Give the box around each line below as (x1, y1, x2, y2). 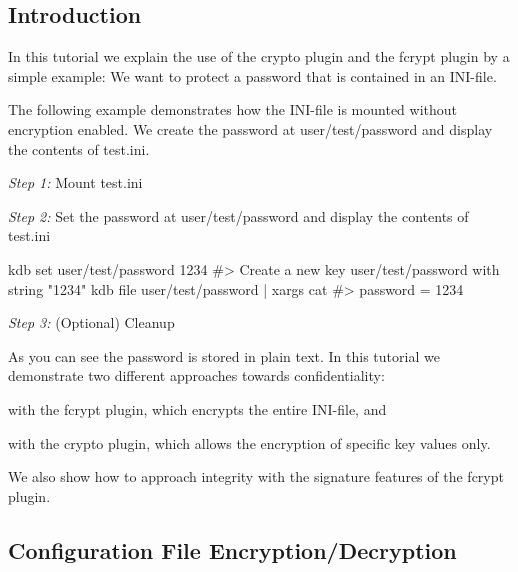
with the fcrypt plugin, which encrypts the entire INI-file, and (8, 398, 387, 419)
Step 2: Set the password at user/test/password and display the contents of (8, 205, 469, 226)
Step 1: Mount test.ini (8, 172, 143, 193)
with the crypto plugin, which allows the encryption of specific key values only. (8, 432, 491, 453)
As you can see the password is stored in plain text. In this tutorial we (8, 345, 440, 366)
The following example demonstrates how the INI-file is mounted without (8, 99, 458, 120)
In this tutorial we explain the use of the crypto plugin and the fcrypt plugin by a (8, 46, 510, 67)
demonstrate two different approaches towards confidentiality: (8, 365, 385, 386)
